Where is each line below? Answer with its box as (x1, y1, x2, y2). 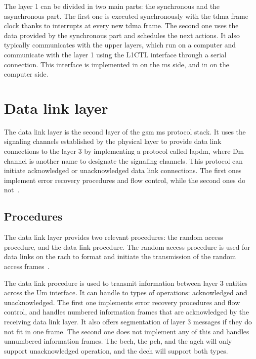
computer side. (4, 69, 48, 79)
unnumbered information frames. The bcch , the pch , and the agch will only (4, 336, 232, 346)
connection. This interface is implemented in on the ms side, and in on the (4, 59, 229, 69)
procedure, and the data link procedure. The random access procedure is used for (4, 241, 251, 252)
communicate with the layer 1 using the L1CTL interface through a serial (4, 49, 227, 59)
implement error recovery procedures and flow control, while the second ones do (4, 175, 246, 185)
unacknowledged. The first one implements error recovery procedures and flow (4, 297, 240, 307)
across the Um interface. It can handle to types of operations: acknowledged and (4, 287, 247, 298)
